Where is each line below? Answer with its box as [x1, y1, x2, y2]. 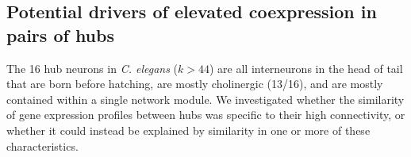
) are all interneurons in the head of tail [209, 59, 403, 76]
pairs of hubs [6, 22, 114, 47]
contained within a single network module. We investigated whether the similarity [6, 90, 405, 107]
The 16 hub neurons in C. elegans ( [6, 59, 179, 76]
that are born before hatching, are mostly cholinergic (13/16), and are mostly [6, 75, 383, 92]
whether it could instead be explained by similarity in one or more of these [6, 121, 371, 138]
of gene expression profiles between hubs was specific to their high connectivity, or [6, 106, 405, 123]
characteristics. [6, 137, 79, 154]
